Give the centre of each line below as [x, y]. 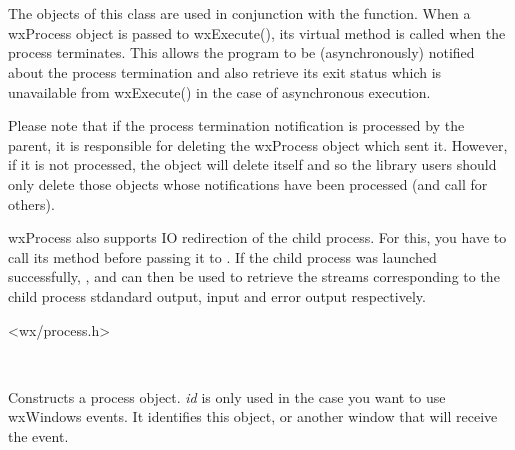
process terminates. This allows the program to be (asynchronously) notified [241, 52]
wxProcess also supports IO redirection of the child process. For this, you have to [257, 237]
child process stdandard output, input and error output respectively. [217, 295]
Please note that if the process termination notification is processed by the [236, 125]
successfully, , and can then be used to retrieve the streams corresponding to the [254, 276]
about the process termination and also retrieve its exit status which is [225, 71]
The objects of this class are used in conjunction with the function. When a [239, 13]
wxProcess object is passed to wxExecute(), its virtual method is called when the [257, 32]
